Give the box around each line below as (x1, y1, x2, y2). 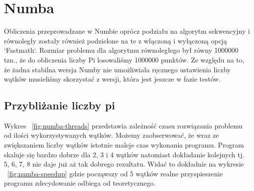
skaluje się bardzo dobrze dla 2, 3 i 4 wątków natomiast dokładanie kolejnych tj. (4, 149, 245, 159)
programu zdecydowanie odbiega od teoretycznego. (4, 178, 156, 188)
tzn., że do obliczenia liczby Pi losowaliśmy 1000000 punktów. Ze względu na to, (4, 54, 245, 64)
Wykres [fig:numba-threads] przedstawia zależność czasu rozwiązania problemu (4, 120, 243, 130)
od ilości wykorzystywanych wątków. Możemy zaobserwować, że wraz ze (4, 130, 219, 140)
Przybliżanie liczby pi (4, 98, 115, 113)
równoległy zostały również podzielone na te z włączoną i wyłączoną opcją (4, 35, 227, 45)
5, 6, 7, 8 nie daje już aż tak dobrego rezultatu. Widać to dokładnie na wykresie (4, 159, 244, 169)
